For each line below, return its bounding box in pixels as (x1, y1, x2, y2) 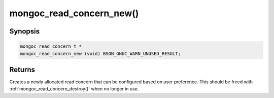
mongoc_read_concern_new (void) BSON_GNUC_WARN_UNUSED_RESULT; (20, 51, 181, 56)
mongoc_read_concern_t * (20, 44, 82, 49)
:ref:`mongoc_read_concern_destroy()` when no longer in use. (9, 86, 139, 92)
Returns (9, 65, 36, 74)
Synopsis (9, 27, 40, 36)
